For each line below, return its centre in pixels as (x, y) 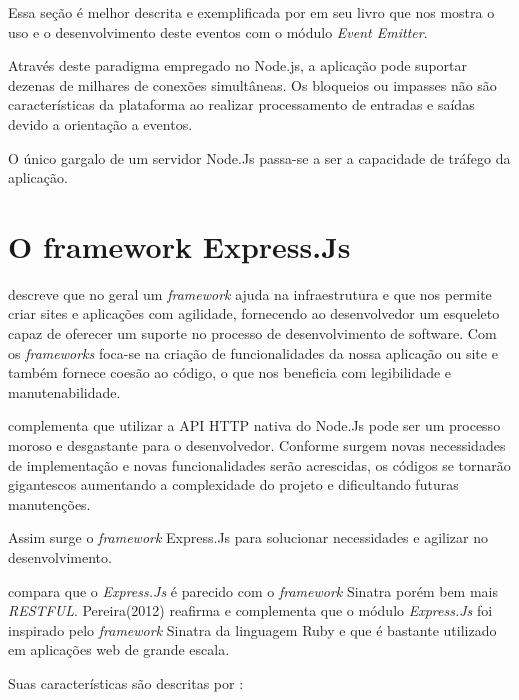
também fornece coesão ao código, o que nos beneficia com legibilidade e (230, 372)
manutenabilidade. (64, 391)
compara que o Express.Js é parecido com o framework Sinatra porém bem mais (253, 590)
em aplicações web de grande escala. (119, 649)
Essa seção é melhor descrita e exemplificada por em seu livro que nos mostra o (251, 12)
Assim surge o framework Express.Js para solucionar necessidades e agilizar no (248, 537)
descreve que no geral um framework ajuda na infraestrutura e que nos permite (250, 293)
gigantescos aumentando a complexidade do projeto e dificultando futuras (233, 484)
